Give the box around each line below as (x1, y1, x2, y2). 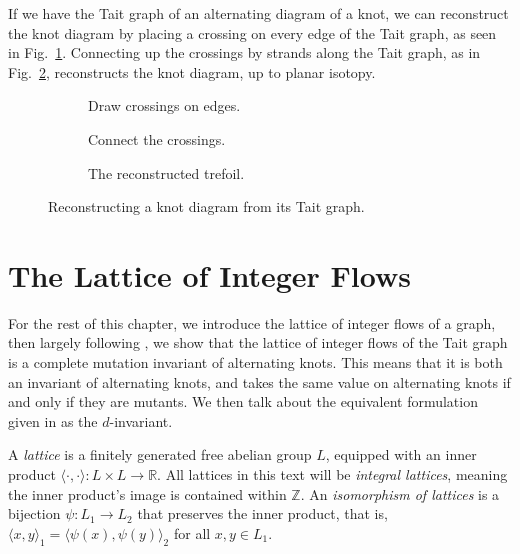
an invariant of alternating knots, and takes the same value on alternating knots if (8, 371, 511, 392)
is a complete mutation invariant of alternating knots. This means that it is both (8, 352, 503, 373)
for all (173, 522, 211, 543)
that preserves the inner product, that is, (137, 503, 388, 524)
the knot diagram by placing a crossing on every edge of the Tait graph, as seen (8, 22, 497, 43)
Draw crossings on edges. (88, 95, 241, 116)
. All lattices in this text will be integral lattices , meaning (157, 464, 508, 485)
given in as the (8, 410, 98, 431)
